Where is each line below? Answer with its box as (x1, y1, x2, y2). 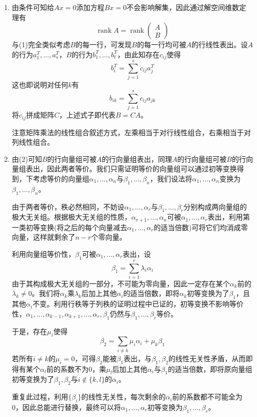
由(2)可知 (12, 153, 42, 164)
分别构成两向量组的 (183, 201, 247, 212)
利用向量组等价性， (12, 248, 75, 259)
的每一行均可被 (137, 39, 186, 50)
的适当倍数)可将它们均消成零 (154, 222, 248, 232)
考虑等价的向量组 (33, 173, 89, 183)
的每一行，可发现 (75, 39, 132, 50)
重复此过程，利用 (12, 391, 68, 402)
